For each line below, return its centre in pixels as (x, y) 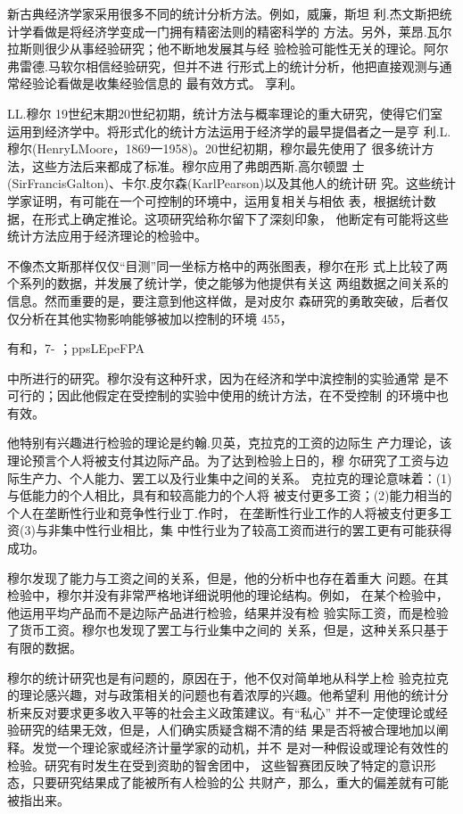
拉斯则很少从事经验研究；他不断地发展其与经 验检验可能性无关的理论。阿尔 (228, 49)
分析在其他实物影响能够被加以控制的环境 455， (156, 318)
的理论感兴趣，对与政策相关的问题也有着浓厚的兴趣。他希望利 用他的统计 (222, 695)
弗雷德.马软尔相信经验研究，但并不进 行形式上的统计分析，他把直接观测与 (223, 66)
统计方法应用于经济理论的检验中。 (107, 236)
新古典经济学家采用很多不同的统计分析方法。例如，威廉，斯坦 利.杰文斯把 (223, 13)
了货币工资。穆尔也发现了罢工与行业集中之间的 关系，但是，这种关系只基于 (228, 630)
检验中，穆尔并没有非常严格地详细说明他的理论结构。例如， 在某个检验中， (228, 595)
